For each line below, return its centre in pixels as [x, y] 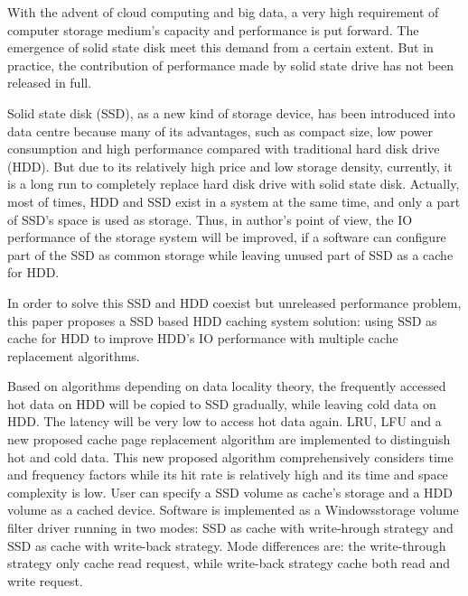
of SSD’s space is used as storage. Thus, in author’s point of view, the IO [210, 219]
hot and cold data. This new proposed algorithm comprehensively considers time [230, 456]
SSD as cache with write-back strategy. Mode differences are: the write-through [227, 545]
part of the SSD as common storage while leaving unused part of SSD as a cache [230, 254]
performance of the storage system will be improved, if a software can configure [227, 237]
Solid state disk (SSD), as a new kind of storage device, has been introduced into [231, 112]
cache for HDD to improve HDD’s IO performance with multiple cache [203, 338]
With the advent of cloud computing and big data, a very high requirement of [223, 12]
